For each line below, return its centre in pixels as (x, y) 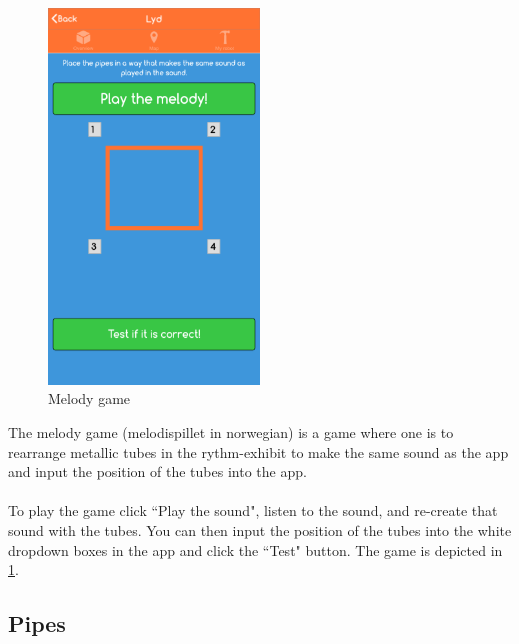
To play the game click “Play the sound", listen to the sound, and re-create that (253, 510)
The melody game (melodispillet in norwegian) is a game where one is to (231, 432)
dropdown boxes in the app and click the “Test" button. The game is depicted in (255, 549)
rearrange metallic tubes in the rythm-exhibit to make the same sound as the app (258, 451)
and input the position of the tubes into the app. (157, 471)
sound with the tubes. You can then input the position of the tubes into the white (260, 529)
